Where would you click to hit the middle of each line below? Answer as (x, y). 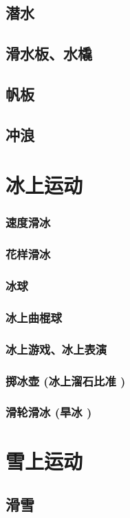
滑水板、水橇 (49, 53)
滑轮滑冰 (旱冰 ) (49, 412)
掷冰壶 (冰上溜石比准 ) (66, 380)
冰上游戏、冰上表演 (56, 349)
